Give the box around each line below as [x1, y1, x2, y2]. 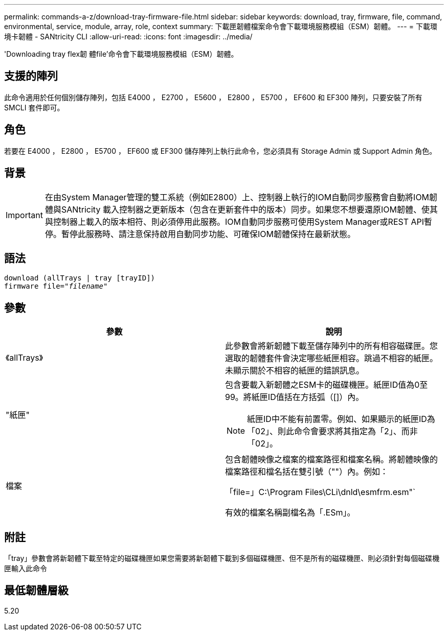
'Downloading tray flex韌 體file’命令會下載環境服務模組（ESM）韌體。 [4, 50, 238, 58]
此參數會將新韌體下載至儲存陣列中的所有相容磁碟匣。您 [225, 341, 438, 351]
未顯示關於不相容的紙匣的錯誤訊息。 [225, 365, 365, 376]
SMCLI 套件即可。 [4, 103, 64, 112]
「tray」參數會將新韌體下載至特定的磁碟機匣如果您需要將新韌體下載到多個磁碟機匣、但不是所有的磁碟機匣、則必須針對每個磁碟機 [4, 554, 440, 563]
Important [6, 209, 43, 220]
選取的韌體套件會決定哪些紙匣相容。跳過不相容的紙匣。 [225, 353, 438, 364]
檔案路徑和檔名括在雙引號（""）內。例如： [225, 466, 388, 477]
